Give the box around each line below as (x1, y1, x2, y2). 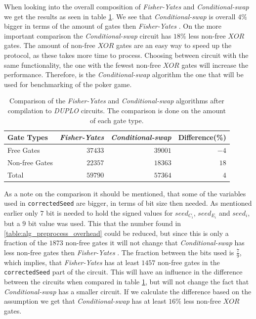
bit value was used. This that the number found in (28, 218, 181, 228)
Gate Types (7, 132, 48, 142)
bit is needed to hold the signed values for (46, 208, 173, 218)
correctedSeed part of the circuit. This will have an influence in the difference (4, 267, 243, 277)
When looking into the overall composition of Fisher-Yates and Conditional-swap (4, 1, 249, 11)
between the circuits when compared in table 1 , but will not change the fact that (4, 276, 249, 286)
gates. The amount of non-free (4, 40, 95, 50)
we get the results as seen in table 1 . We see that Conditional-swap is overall (4, 11, 236, 21)
